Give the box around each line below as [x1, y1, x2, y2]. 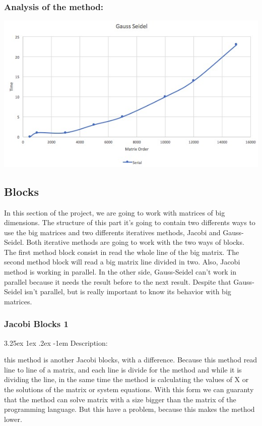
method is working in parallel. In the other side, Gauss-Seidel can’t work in [4, 267, 237, 277]
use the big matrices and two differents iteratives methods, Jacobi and [4, 227, 221, 237]
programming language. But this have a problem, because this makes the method [4, 404, 255, 414]
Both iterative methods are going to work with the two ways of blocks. [26, 237, 244, 247]
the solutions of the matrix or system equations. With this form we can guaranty [4, 384, 254, 395]
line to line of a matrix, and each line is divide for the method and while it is [4, 364, 242, 375]
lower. [4, 413, 22, 424]
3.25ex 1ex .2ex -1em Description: [4, 337, 108, 348]
